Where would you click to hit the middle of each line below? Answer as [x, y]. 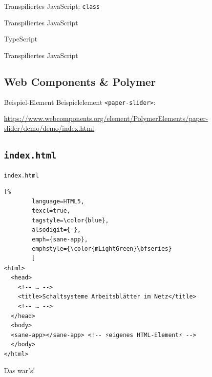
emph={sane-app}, [60, 239]
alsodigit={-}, [56, 230]
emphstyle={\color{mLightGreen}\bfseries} [102, 249]
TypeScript [21, 39]
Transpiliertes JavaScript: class [52, 6]
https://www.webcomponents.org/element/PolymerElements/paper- [106, 118]
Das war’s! [20, 370]
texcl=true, [51, 211]
